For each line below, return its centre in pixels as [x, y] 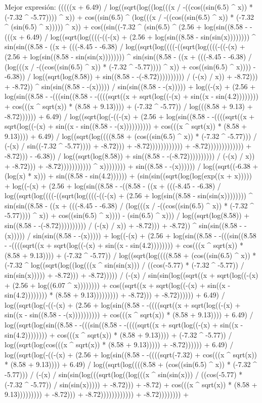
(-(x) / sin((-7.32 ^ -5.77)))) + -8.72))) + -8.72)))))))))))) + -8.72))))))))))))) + [128, 146]
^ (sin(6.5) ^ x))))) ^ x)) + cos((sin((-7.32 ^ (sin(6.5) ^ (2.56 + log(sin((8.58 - [126, 27]
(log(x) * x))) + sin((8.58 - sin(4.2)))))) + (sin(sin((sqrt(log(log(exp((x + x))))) [128, 176]
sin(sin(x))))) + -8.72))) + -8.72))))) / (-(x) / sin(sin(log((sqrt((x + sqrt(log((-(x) [132, 275]
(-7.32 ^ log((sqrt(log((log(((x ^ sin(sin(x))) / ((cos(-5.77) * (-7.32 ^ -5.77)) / [124, 265]
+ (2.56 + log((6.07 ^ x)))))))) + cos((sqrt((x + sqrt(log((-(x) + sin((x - [118, 285]
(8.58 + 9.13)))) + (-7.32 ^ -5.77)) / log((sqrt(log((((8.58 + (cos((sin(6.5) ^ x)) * [130, 255]
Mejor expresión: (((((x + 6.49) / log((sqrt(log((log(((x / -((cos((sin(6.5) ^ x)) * [129, 7]
